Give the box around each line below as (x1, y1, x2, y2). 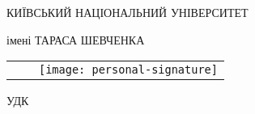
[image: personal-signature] (39, 63, 218, 77)
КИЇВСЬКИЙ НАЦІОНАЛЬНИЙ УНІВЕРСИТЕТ (6, 4, 249, 20)
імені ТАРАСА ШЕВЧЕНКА (6, 31, 145, 48)
